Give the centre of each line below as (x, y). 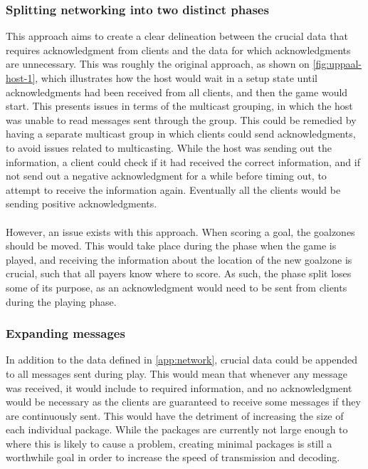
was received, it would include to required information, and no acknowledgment (179, 387)
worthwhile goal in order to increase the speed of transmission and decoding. (173, 457)
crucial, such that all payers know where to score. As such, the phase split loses (179, 273)
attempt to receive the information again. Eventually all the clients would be (173, 189)
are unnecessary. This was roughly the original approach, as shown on (158, 64)
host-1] (21, 78)
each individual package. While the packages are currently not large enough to (177, 429)
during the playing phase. (61, 301)
